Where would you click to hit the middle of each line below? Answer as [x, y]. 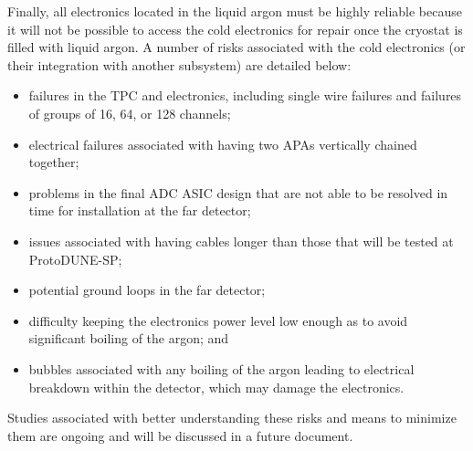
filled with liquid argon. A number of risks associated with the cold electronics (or [236, 47]
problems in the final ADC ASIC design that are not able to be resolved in [238, 192]
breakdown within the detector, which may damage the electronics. [216, 387]
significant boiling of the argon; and [129, 338]
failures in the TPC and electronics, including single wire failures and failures [245, 95]
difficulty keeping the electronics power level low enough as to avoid [218, 320]
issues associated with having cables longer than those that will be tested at [241, 241]
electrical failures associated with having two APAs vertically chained [223, 144]
